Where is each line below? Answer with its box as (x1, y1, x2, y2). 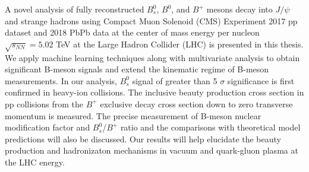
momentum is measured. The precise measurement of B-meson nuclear (5, 109, 261, 122)
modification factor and (5, 121, 90, 133)
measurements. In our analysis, (5, 74, 117, 87)
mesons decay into (206, 3, 273, 15)
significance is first (227, 74, 295, 87)
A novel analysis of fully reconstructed (5, 3, 144, 15)
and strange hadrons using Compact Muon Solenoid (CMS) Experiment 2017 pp (5, 14, 298, 27)
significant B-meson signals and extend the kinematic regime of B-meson (5, 63, 269, 75)
